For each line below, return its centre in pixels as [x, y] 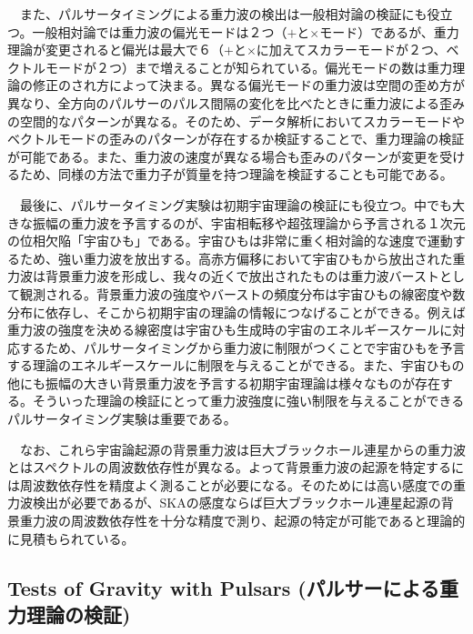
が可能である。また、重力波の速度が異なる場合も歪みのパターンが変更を [224, 156]
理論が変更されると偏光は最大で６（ [116, 50]
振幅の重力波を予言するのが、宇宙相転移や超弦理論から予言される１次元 [249, 222]
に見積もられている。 [71, 538]
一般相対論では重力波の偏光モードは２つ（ [160, 31]
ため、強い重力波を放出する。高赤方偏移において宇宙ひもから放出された [236, 258]
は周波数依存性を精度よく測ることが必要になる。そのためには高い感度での [230, 484]
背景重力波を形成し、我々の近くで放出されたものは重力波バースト [242, 276]
